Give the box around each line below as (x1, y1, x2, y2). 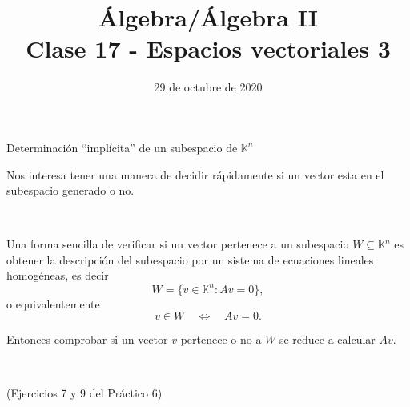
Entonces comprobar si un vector (6, 331, 168, 348)
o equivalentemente (6, 295, 100, 312)
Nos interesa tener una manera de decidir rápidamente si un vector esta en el (6, 166, 384, 183)
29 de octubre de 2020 (154, 79, 263, 95)
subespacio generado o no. (6, 182, 135, 199)
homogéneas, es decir (6, 267, 109, 284)
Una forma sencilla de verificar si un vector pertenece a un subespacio (6, 236, 349, 252)
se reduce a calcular (279, 331, 376, 348)
